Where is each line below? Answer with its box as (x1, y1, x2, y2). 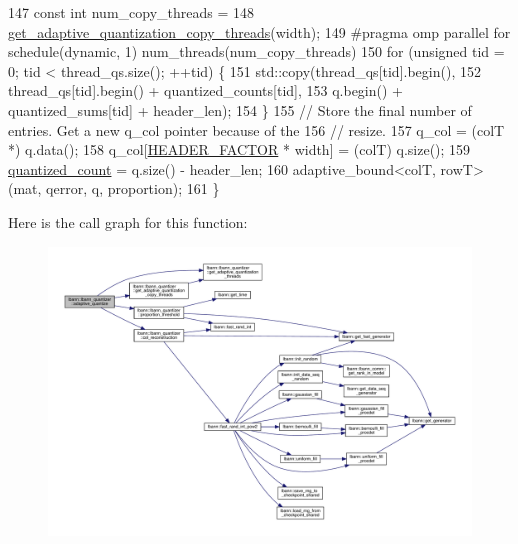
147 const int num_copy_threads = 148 (8, 2, 254, 22)
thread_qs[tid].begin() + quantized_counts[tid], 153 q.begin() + (8, 80, 403, 101)
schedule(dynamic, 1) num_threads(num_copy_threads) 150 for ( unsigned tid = (8, 41, 505, 62)
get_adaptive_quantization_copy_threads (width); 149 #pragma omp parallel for (8, 21, 511, 42)
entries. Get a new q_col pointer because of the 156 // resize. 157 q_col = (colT (8, 119, 505, 140)
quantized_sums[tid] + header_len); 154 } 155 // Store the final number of (8, 99, 472, 120)
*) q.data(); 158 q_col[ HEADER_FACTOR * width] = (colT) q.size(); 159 (8, 139, 471, 160)
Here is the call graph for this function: (8, 211, 248, 232)
